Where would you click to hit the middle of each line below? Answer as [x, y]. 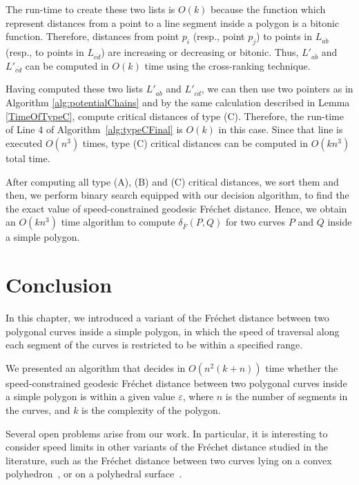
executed [24, 143]
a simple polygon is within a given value [90, 396]
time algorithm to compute [118, 222]
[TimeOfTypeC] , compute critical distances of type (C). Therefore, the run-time [175, 116]
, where [198, 396]
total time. [28, 158]
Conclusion [59, 285]
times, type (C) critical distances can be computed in [195, 143]
